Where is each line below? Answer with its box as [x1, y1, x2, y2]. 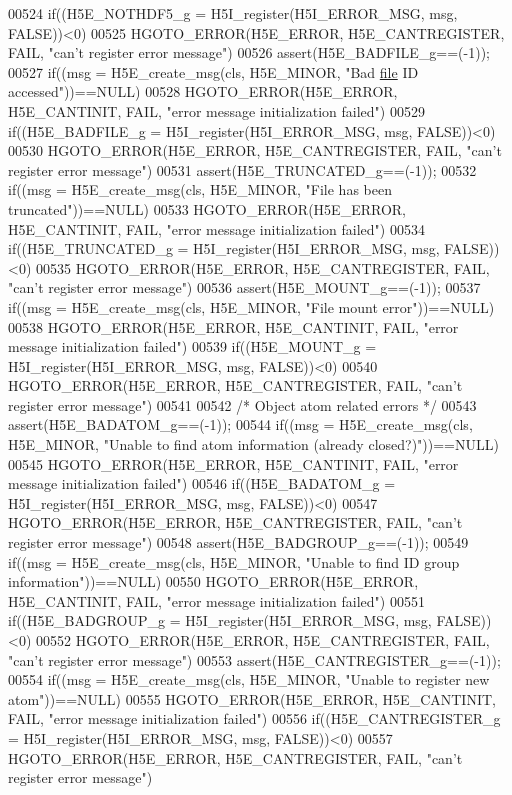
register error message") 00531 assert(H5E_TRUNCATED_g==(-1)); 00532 [8, 159, 477, 180]
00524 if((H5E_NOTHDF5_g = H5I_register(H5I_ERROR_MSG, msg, [8, 3, 458, 23]
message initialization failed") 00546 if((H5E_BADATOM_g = [8, 473, 396, 494]
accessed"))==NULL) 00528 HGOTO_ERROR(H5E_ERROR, [8, 81, 398, 102]
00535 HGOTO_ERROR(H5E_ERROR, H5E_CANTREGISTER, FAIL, [35, 257, 490, 278]
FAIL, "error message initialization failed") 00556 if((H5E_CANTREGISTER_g [8, 708, 501, 729]
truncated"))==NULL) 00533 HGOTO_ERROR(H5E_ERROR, [8, 198, 406, 219]
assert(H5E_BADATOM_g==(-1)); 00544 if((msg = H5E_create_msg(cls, [8, 414, 473, 435]
